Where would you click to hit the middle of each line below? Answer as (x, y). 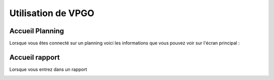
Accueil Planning (37, 31)
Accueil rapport (35, 57)
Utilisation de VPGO (52, 13)
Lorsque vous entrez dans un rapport (48, 69)
